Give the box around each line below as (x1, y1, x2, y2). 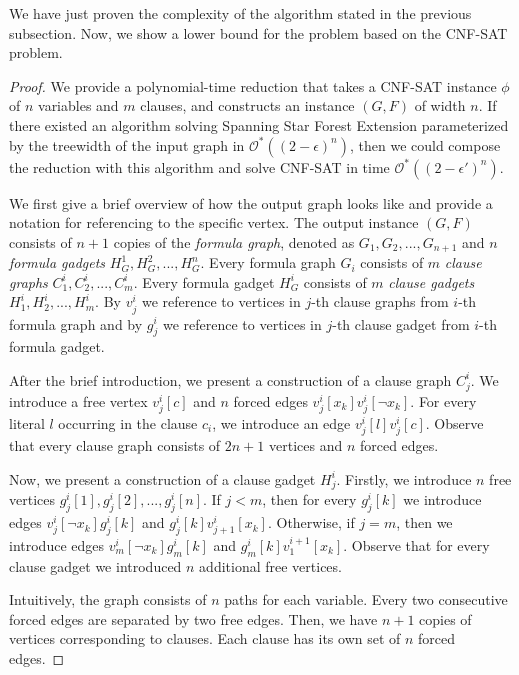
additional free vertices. (199, 555, 342, 576)
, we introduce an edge (212, 412, 351, 433)
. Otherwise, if (267, 512, 355, 533)
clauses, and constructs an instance (140, 95, 355, 116)
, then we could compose (349, 134, 501, 155)
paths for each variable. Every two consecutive (224, 589, 508, 610)
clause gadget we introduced (9, 555, 182, 576)
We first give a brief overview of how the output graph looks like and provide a (9, 192, 493, 213)
